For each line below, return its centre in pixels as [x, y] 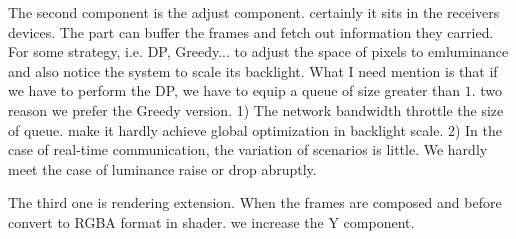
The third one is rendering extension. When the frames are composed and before [255, 202]
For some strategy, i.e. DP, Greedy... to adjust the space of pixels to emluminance [258, 51]
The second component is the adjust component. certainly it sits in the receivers [254, 12]
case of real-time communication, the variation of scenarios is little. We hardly [248, 149]
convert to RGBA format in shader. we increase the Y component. [211, 221]
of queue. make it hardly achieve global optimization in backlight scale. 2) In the [255, 129]
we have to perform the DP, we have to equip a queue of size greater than [234, 90]
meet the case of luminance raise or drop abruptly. [162, 168]
